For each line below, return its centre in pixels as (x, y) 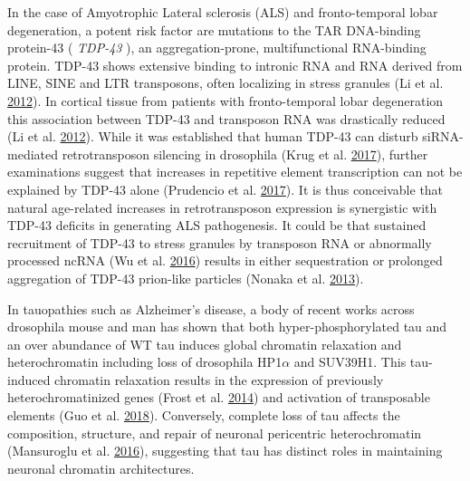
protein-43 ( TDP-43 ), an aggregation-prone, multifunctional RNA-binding (217, 48)
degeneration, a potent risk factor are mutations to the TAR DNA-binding (214, 29)
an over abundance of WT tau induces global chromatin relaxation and (205, 344)
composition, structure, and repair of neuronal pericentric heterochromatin (215, 433)
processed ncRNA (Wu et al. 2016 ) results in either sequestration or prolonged (225, 260)
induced (29, 379)
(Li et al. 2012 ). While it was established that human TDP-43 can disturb (213, 136)
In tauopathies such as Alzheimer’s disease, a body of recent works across (211, 308)
